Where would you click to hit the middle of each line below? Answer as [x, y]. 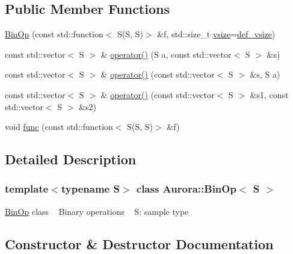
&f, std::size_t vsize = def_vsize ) [216, 34]
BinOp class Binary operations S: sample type [97, 211]
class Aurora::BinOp [186, 189]
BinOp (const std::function [54, 34]
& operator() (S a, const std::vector [166, 54]
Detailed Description [71, 159]
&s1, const [269, 94]
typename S [90, 189]
